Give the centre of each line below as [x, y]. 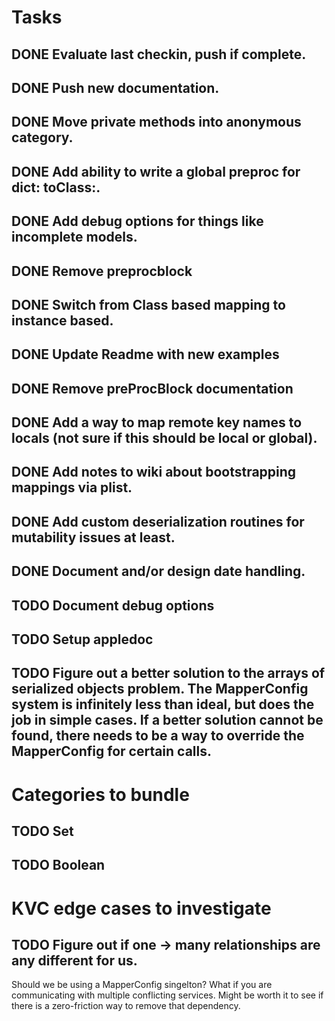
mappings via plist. [72, 487]
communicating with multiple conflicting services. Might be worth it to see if [167, 995]
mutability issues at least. [93, 537]
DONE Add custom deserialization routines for [158, 521]
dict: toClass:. [56, 187]
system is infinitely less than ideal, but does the [163, 704]
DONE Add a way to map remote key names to [157, 422]
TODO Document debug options [113, 605]
